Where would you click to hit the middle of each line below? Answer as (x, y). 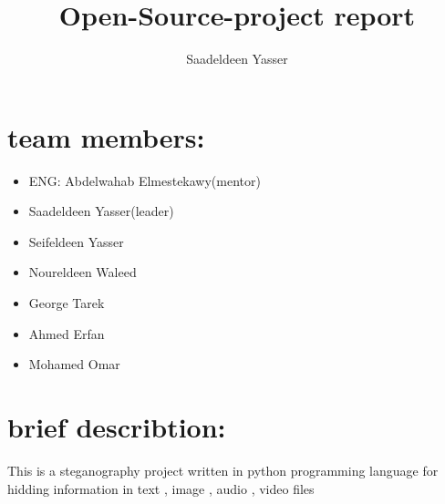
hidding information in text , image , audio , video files (161, 488)
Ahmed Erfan (67, 333)
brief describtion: (117, 427)
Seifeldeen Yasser (76, 241)
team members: (106, 136)
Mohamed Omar (74, 364)
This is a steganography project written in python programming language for (223, 470)
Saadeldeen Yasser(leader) (101, 211)
